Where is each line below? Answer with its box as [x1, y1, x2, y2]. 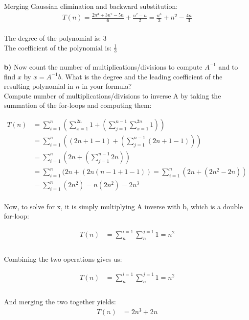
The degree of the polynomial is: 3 [4, 32, 107, 43]
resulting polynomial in [4, 81, 73, 91]
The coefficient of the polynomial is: [4, 42, 112, 52]
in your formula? [82, 81, 132, 91]
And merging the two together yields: [4, 296, 116, 307]
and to [218, 61, 238, 72]
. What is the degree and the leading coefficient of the [61, 71, 223, 81]
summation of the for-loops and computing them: [4, 100, 152, 110]
